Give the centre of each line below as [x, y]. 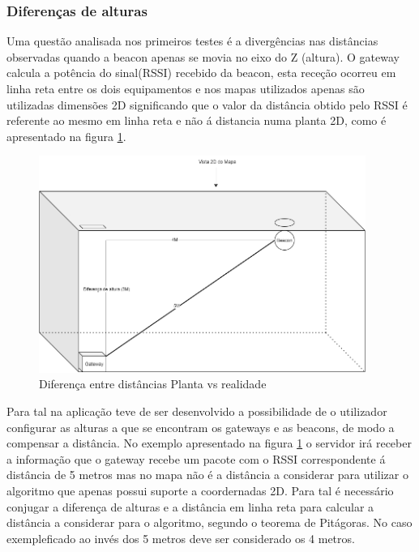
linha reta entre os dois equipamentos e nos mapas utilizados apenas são [186, 88]
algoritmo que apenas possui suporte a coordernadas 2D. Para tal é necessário [200, 490]
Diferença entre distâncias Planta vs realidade [153, 384]
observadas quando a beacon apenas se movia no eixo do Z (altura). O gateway [203, 56]
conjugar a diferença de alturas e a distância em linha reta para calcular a [190, 506]
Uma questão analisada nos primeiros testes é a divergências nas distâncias [192, 41]
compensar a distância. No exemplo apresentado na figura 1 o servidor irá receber [209, 443]
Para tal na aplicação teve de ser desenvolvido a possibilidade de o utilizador [197, 411]
